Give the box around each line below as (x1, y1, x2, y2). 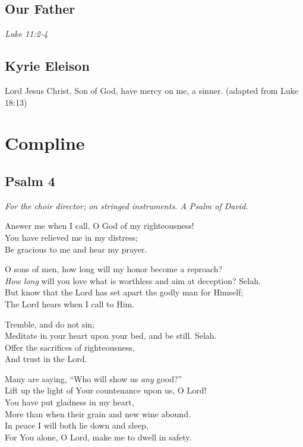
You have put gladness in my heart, (5, 396, 134, 408)
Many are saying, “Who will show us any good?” (5, 372, 182, 385)
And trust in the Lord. (5, 352, 87, 365)
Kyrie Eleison (5, 56, 90, 75)
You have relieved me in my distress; (5, 231, 138, 243)
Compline (5, 131, 85, 155)
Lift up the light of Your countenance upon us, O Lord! (5, 384, 207, 396)
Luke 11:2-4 (5, 27, 48, 40)
